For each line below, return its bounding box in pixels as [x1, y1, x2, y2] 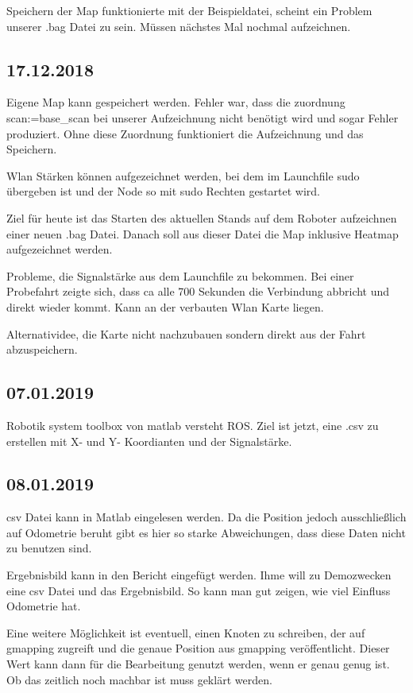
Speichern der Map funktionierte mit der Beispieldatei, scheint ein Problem [6, 2, 372, 18]
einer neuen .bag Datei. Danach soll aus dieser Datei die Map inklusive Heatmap [6, 225, 399, 242]
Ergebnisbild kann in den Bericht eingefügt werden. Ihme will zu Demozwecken [6, 567, 392, 583]
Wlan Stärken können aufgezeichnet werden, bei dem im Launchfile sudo [6, 167, 360, 184]
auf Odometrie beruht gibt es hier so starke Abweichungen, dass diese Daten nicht [6, 524, 406, 540]
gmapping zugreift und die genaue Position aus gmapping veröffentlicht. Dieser [6, 640, 390, 656]
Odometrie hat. [6, 598, 81, 614]
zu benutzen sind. [6, 540, 92, 556]
